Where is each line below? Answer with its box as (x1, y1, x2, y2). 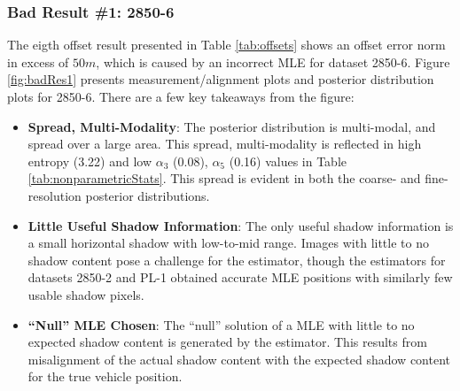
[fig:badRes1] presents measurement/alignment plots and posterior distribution (7, 70, 434, 88)
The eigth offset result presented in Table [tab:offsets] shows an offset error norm (7, 35, 446, 54)
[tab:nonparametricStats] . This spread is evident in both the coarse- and (27, 169, 421, 188)
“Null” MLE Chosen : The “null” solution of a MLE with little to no (27, 315, 415, 333)
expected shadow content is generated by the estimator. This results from (27, 333, 427, 351)
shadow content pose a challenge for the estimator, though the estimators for (27, 250, 446, 269)
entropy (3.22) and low (27, 151, 152, 170)
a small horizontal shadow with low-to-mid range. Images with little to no (27, 234, 429, 252)
